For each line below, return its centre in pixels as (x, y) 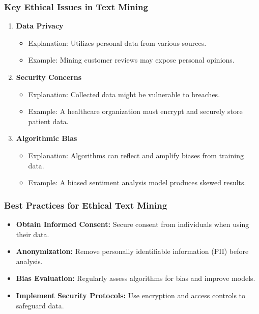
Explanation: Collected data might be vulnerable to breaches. (124, 94)
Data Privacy (40, 26)
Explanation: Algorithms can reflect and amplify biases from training (136, 155)
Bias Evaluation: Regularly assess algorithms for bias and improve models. (136, 278)
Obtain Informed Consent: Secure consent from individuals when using (133, 224)
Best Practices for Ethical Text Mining (86, 205)
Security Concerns (49, 77)
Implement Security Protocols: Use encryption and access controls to (131, 295)
